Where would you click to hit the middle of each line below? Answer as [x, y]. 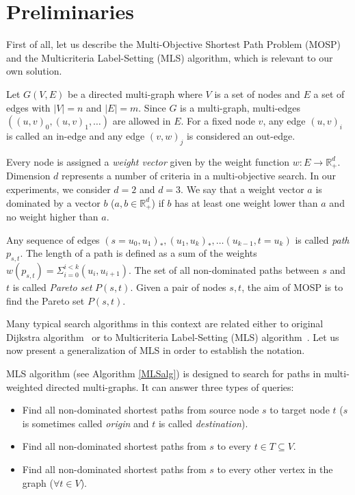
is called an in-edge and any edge [76, 136]
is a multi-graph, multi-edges [240, 107]
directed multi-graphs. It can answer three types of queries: [170, 386]
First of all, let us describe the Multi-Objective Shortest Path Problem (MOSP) [173, 44]
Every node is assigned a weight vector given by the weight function [148, 161]
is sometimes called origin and [86, 423]
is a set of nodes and [257, 93]
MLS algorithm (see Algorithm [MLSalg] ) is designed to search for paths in [164, 373]
